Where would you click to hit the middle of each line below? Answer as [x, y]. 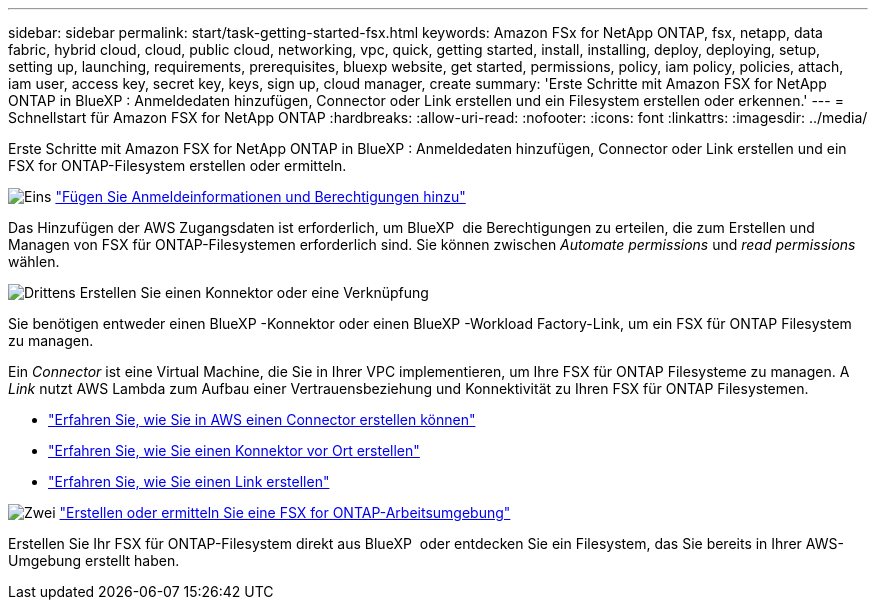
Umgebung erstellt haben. [94, 560]
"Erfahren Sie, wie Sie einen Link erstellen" [189, 481]
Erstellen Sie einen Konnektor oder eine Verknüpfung [254, 292]
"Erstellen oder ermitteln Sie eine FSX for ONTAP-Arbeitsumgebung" [285, 512]
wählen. [34, 261]
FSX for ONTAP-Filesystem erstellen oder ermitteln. [177, 165]
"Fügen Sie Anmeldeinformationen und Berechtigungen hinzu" [260, 196]
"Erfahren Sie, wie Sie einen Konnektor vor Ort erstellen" [234, 450]
